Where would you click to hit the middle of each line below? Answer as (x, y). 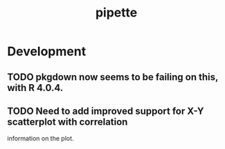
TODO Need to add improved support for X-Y (106, 111)
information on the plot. (40, 139)
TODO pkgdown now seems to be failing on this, (113, 77)
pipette (116, 13)
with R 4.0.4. (35, 88)
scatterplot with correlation (67, 122)
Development (47, 51)
